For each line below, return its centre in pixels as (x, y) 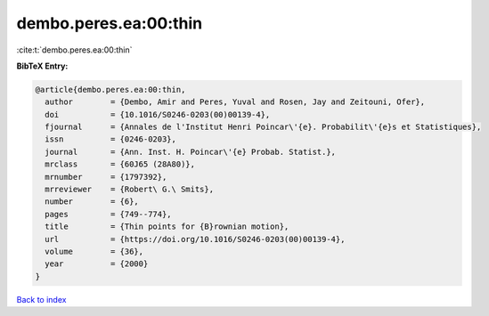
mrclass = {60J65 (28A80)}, (120, 164)
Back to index (41, 299)
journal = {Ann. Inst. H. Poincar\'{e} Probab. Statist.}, (191, 152)
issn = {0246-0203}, (111, 139)
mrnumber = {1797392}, (106, 177)
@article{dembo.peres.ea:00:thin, (110, 89)
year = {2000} (97, 264)
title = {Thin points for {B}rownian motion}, (167, 227)
